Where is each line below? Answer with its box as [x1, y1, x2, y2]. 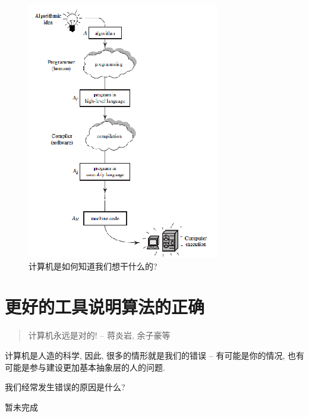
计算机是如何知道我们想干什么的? [29, 259, 157, 272]
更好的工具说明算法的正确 [5, 294, 205, 319]
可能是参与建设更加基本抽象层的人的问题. [5, 360, 165, 373]
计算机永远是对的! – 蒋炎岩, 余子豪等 [28, 329, 171, 341]
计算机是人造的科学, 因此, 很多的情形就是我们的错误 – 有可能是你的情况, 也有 [5, 349, 304, 361]
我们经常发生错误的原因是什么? [5, 381, 125, 393]
